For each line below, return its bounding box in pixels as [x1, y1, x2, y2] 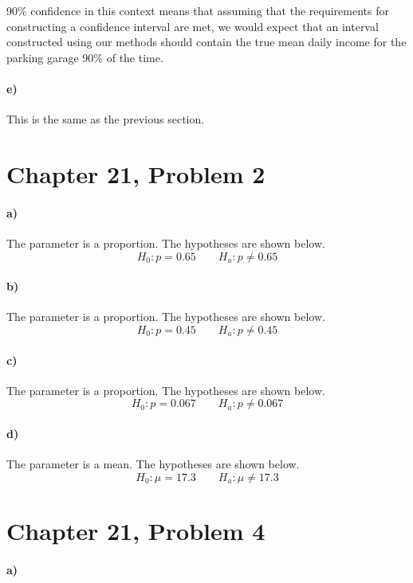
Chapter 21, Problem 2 [6, 157, 265, 190]
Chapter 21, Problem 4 [6, 514, 265, 546]
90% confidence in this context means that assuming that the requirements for [6, 2, 389, 18]
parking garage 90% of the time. [6, 49, 163, 65]
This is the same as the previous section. [6, 111, 205, 127]
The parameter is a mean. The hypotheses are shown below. [6, 456, 300, 472]
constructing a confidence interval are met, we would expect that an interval [6, 18, 379, 34]
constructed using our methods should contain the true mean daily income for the [6, 33, 407, 50]
